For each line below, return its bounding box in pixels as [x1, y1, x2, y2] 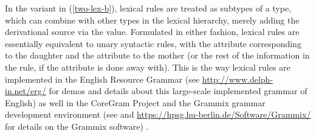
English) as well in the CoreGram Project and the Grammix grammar [5, 96, 266, 109]
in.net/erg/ [5, 84, 46, 97]
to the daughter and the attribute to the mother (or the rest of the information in [5, 49, 310, 62]
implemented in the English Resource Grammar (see [5, 72, 200, 85]
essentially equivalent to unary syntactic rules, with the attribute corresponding [5, 37, 301, 49]
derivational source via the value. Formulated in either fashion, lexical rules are [5, 25, 300, 38]
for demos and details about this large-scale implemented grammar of [49, 84, 307, 97]
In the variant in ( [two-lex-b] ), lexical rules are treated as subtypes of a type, [5, 2, 292, 14]
